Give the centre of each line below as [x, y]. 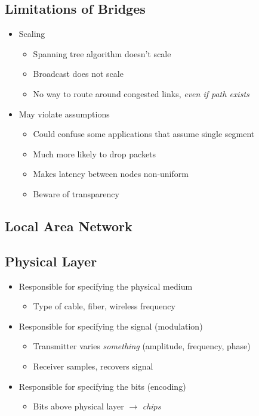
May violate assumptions [64, 114]
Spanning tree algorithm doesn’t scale [102, 53]
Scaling [32, 34]
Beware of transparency [76, 193]
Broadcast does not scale [78, 74]
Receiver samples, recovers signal [93, 366]
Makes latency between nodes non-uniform [111, 174]
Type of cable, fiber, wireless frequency [104, 306]
